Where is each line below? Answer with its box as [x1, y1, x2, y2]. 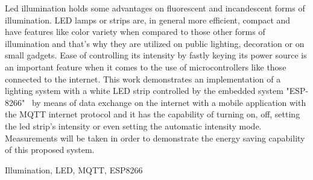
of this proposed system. [5, 143, 95, 156]
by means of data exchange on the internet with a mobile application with [31, 96, 306, 108]
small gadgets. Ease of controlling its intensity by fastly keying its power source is [5, 49, 307, 61]
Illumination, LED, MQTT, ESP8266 [5, 163, 143, 176]
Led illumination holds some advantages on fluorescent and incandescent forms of [5, 2, 305, 14]
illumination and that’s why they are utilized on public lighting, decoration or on [5, 37, 305, 49]
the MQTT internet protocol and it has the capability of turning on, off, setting [5, 108, 300, 120]
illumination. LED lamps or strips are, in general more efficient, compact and [5, 13, 291, 26]
